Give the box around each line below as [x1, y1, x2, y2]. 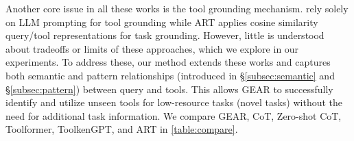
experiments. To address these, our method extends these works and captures [5, 55, 331, 69]
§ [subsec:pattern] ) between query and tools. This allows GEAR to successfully [5, 81, 333, 96]
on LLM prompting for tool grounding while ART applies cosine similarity [5, 14, 318, 29]
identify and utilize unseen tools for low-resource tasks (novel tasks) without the [5, 95, 343, 110]
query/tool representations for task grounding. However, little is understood [5, 28, 324, 42]
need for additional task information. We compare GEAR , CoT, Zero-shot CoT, [5, 108, 342, 123]
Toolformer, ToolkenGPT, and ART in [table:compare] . [5, 122, 238, 136]
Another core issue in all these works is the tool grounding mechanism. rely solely [5, 1, 349, 15]
